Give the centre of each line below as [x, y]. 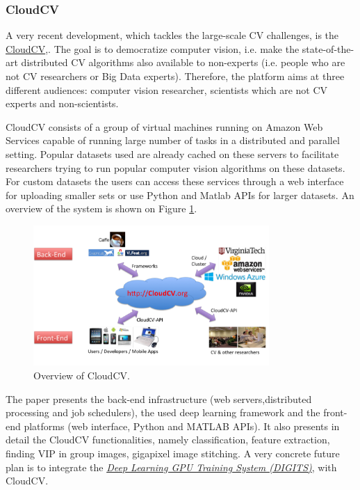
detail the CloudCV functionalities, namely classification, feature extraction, [168, 440]
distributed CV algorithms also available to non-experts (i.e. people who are [183, 62]
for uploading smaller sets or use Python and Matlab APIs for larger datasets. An [180, 195]
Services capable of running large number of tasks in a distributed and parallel [173, 140]
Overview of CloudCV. [82, 375]
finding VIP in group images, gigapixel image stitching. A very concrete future [173, 453]
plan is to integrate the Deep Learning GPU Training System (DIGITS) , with [171, 467]
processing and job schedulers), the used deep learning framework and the [163, 412]
